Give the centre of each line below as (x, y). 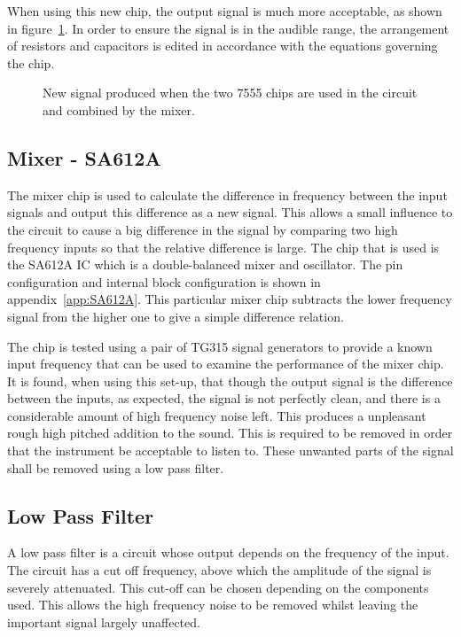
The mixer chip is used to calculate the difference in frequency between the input (227, 194)
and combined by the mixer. (119, 109)
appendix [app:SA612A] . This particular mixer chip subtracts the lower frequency (230, 299)
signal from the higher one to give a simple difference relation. (176, 316)
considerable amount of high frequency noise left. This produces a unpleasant (217, 415)
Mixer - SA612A (84, 157)
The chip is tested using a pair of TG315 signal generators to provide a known (220, 346)
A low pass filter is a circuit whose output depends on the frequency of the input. (228, 552)
